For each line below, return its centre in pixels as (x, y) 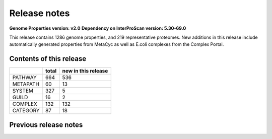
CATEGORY (26, 111)
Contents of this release (48, 59)
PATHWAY (25, 78)
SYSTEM (23, 91)
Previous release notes (46, 125)
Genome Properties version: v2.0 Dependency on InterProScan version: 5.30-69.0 (98, 28)
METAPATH (26, 84)
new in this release (85, 71)
